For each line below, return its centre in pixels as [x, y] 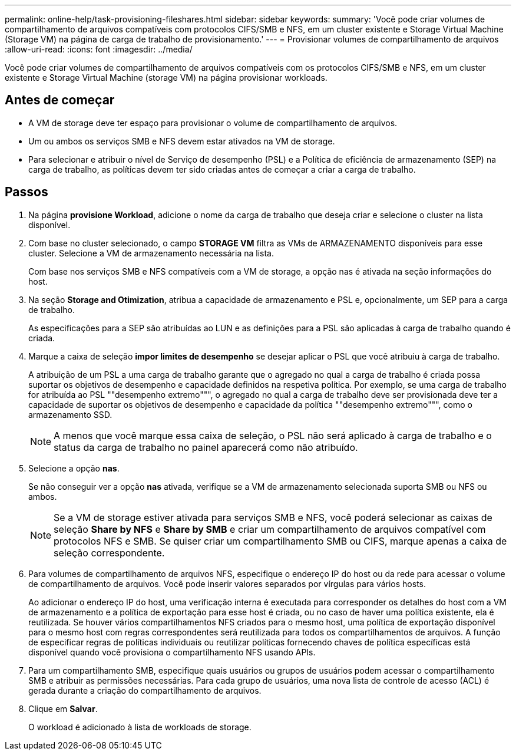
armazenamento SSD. [70, 414]
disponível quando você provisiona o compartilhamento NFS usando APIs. [172, 652]
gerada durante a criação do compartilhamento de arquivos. [145, 690]
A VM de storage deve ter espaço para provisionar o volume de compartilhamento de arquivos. [213, 123]
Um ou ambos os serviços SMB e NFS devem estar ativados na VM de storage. [182, 141]
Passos [27, 192]
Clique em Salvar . [63, 708]
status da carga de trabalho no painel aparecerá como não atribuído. [206, 447]
